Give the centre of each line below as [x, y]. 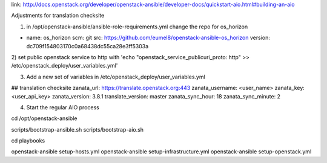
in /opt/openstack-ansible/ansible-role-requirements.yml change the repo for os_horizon [137, 27]
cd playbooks [28, 141]
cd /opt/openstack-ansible [44, 118]
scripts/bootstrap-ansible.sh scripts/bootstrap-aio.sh [78, 129]
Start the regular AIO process [63, 107]
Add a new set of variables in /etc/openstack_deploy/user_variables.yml [116, 77]
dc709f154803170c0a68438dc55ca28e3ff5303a [88, 46]
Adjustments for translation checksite [58, 16]
